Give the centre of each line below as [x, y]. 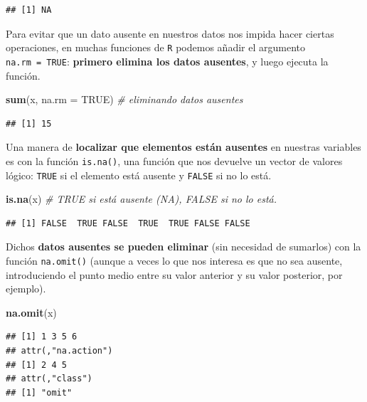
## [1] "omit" [39, 392]
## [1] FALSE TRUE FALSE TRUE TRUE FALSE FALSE [128, 223]
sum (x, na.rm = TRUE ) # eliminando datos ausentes [124, 99]
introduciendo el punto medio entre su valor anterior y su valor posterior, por [174, 274]
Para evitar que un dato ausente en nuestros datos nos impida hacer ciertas [170, 33]
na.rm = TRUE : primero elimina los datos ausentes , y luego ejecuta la [167, 61]
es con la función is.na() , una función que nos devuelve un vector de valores [174, 160]
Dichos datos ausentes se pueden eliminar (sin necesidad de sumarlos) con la [183, 247]
